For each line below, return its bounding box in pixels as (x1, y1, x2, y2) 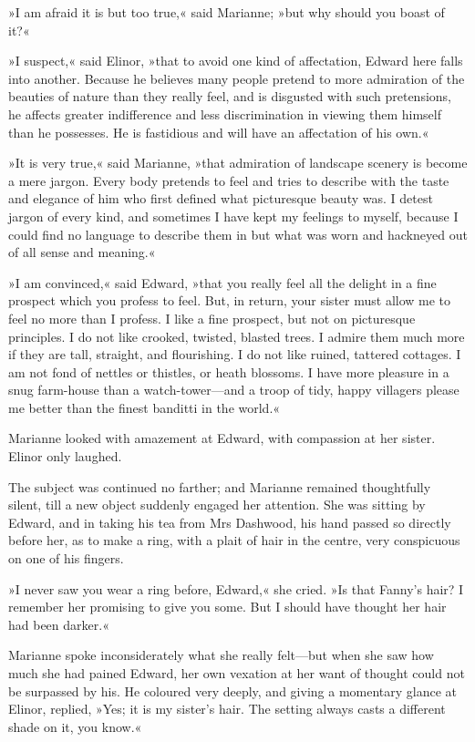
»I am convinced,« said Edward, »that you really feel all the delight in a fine (8, 273, 437, 292)
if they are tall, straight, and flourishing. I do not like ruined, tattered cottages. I (8, 345, 461, 364)
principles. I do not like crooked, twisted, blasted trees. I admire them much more (8, 326, 465, 345)
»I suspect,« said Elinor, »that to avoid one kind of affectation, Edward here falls (8, 51, 463, 70)
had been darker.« (8, 614, 109, 634)
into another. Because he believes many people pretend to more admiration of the (8, 68, 465, 88)
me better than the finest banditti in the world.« (8, 397, 281, 417)
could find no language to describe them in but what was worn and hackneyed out (8, 224, 468, 243)
